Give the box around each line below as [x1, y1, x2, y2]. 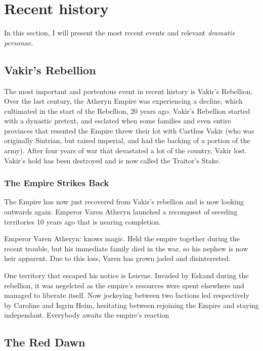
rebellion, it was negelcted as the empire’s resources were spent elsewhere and [4, 280, 244, 290]
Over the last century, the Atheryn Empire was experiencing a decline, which [4, 96, 243, 106]
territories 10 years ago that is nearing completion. [4, 216, 161, 227]
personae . [4, 37, 33, 48]
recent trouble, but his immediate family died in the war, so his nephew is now [4, 243, 248, 253]
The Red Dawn [4, 334, 85, 350]
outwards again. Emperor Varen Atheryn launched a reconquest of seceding [4, 206, 238, 217]
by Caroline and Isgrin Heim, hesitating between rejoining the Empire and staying [4, 299, 259, 310]
